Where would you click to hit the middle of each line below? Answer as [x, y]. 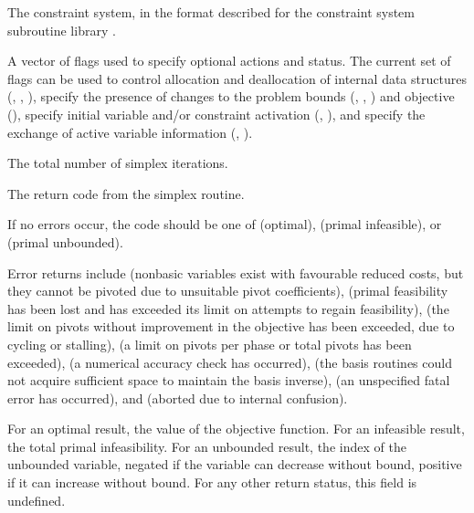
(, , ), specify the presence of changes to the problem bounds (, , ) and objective [231, 96]
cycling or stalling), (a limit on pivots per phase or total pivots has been [210, 344]
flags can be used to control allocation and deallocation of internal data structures [237, 78]
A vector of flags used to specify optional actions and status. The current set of [229, 61]
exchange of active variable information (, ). [130, 132]
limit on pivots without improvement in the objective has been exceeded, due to [231, 326]
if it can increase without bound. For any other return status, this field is [212, 482]
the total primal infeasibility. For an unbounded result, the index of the [207, 446]
